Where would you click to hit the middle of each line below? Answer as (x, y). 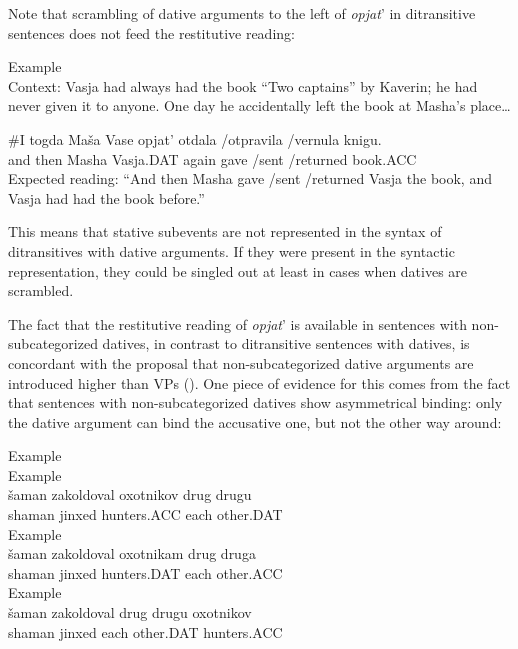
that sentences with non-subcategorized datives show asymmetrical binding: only (255, 402)
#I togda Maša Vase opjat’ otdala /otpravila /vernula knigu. (195, 138)
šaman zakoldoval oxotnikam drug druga (132, 553)
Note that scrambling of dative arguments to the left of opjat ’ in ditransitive (242, 13)
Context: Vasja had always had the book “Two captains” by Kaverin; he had (243, 85)
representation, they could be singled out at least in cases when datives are (238, 270)
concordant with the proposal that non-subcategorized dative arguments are (241, 362)
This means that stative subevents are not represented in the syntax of (225, 231)
